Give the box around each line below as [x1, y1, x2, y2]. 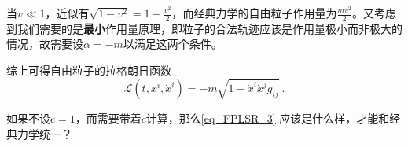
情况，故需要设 [6, 35, 83, 52]
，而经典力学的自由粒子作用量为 [171, 5, 337, 20]
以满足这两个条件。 [123, 35, 222, 52]
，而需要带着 [75, 110, 142, 127]
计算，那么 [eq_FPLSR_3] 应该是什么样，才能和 [145, 110, 390, 127]
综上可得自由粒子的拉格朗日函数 [6, 62, 171, 79]
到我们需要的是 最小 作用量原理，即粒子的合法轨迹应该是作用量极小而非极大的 [6, 20, 402, 36]
